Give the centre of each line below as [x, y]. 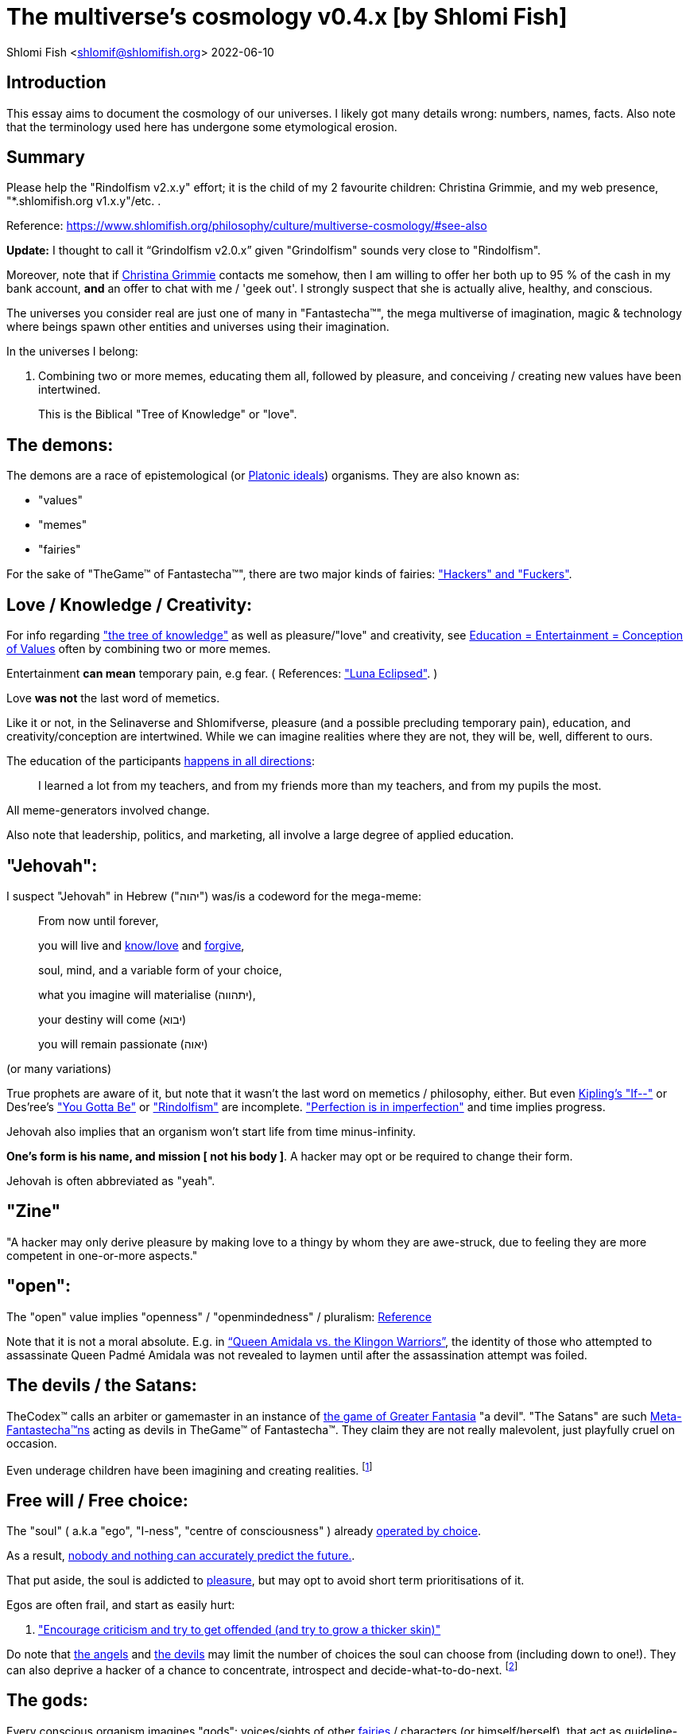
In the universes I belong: [72, 352]
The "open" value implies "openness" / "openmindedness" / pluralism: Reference [219, 1316]
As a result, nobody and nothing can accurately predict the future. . [181, 1555]
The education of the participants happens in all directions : [161, 761]
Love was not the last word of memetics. [113, 698]
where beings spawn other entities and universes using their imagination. [198, 327]
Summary [46, 157]
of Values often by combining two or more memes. [139, 649]
